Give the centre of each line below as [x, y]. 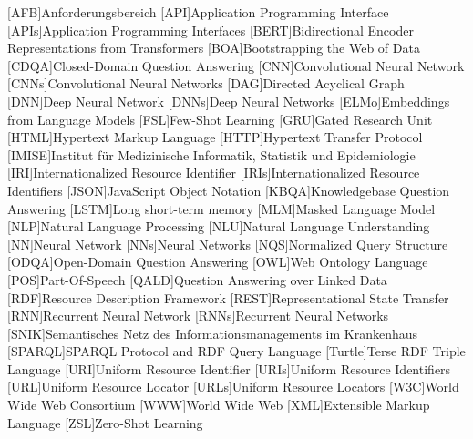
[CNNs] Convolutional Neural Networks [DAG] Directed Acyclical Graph [206, 83]
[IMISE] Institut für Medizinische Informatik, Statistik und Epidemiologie [211, 154]
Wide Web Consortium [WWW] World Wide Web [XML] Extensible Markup [219, 405]
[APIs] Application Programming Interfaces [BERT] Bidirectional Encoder [211, 30]
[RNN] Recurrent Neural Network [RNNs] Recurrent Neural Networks [198, 316]
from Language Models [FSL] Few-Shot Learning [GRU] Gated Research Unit [220, 119]
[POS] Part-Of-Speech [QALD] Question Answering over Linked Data [197, 279]
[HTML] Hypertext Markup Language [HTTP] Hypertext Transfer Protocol [215, 137]
